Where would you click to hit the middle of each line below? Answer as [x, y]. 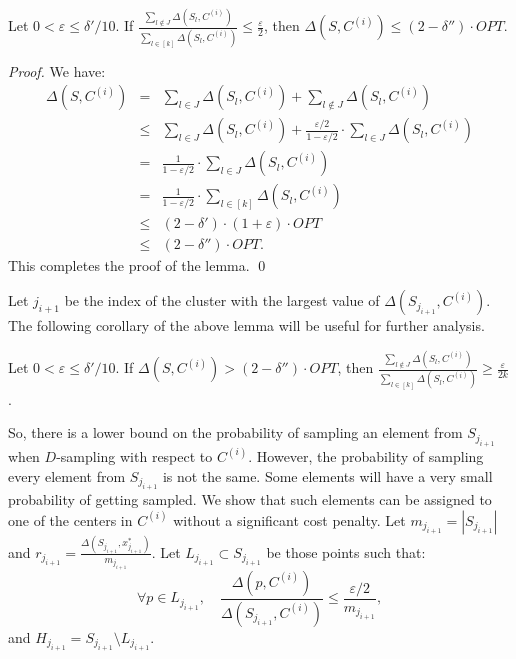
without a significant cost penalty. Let [289, 519]
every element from [67, 475]
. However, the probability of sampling [366, 455]
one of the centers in [70, 519]
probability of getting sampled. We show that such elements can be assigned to [250, 498]
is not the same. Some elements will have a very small [327, 475]
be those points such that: [346, 551]
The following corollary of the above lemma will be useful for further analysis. [246, 325]
